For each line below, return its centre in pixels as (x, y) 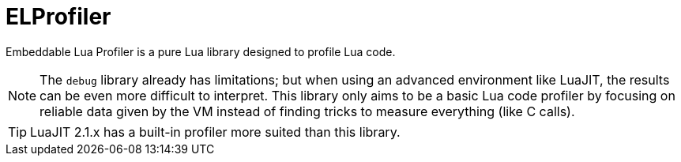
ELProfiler (58, 17)
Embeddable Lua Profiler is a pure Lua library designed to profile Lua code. (201, 51)
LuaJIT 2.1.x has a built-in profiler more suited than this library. (215, 132)
